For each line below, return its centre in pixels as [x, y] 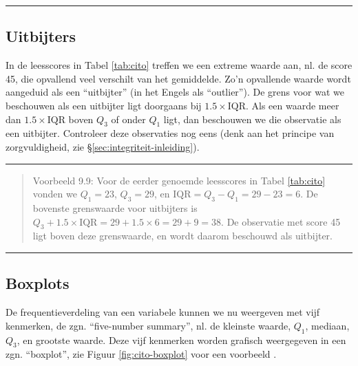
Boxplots [38, 283]
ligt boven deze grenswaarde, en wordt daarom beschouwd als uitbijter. [182, 236]
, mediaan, [327, 325]
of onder [128, 119]
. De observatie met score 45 [281, 221]
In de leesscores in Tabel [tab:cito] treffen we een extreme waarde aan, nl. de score [179, 65]
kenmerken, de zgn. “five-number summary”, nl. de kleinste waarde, [148, 325]
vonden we [55, 194]
